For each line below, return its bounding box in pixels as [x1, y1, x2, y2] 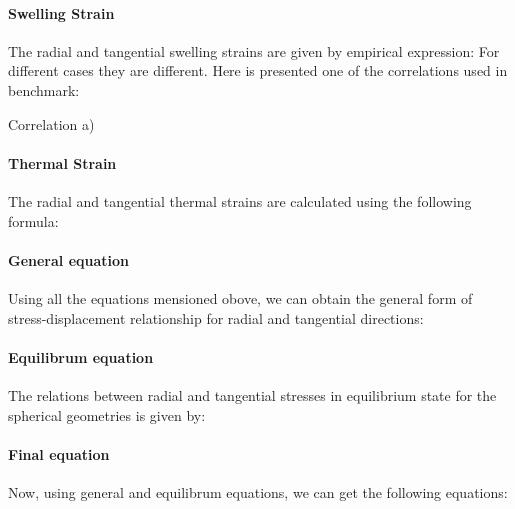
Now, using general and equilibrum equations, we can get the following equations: [8, 481, 508, 502]
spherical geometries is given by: [8, 404, 206, 425]
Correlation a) [8, 113, 95, 134]
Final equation [8, 443, 110, 464]
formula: [8, 210, 59, 231]
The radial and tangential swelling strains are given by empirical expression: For [8, 40, 500, 61]
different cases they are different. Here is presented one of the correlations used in [8, 60, 508, 81]
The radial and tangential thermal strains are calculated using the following [8, 190, 472, 211]
